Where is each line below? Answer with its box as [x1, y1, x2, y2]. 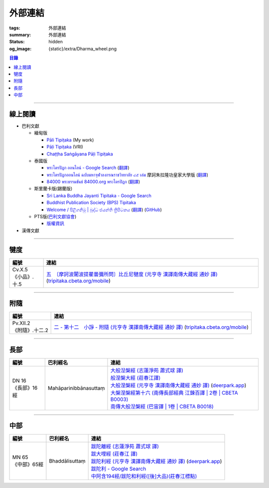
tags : [9, 25, 20, 31]
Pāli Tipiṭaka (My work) [46, 137, 94, 143]
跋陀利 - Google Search [91, 466, 146, 473]
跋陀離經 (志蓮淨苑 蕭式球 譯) [91, 443, 159, 450]
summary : [9, 31, 31, 37]
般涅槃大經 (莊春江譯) [110, 374, 161, 381]
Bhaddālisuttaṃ [49, 458, 86, 465]
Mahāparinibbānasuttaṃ [47, 384, 105, 391]
